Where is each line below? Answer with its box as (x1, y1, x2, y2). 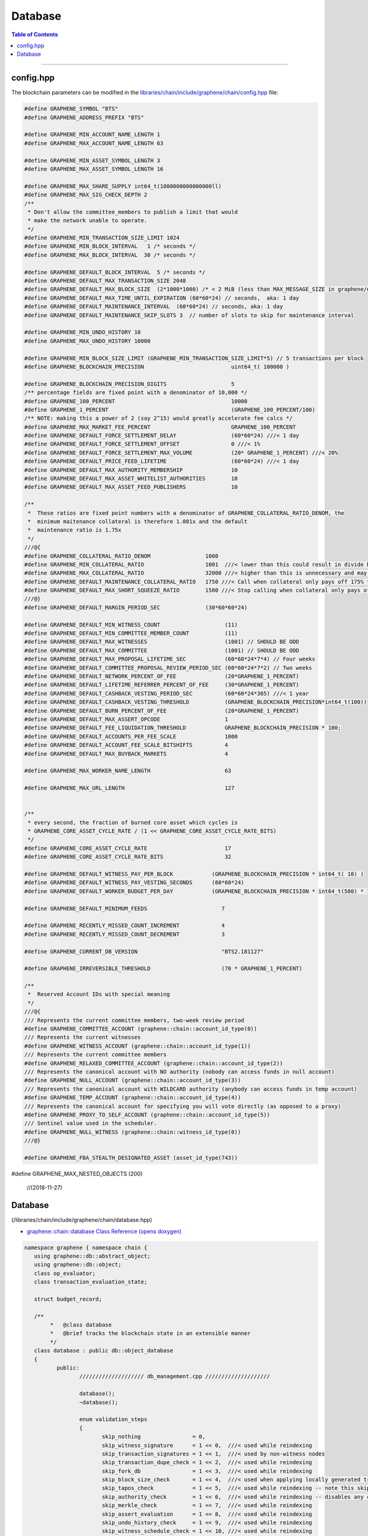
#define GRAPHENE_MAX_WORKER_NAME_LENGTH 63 (24, 767, 232, 774)
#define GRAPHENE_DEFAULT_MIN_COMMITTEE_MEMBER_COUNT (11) (24, 630, 238, 637)
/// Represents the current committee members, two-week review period (24, 1017, 245, 1024)
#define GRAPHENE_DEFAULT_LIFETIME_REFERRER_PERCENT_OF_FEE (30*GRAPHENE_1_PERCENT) (24, 681, 300, 688)
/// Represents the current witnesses (24, 1034, 141, 1041)
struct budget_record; (34, 1295, 102, 1303)
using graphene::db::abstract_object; (34, 1252, 151, 1260)
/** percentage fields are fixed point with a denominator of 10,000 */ (24, 389, 248, 396)
